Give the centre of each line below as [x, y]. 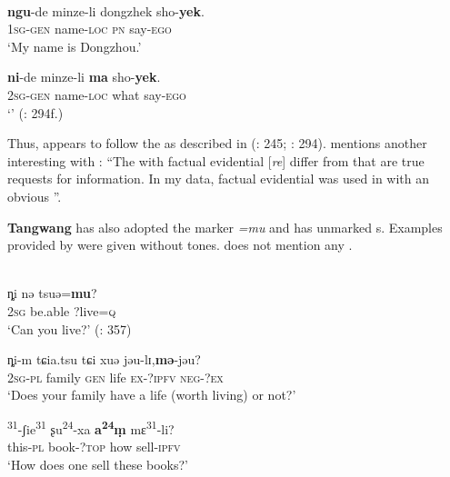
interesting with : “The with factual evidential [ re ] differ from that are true [216, 160]
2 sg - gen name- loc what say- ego [97, 94]
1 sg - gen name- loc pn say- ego [90, 29]
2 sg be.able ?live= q [62, 310]
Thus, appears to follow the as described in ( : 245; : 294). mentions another [217, 143]
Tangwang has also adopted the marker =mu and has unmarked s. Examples [225, 227]
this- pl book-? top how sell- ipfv [94, 447]
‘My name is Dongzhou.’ [75, 46]
